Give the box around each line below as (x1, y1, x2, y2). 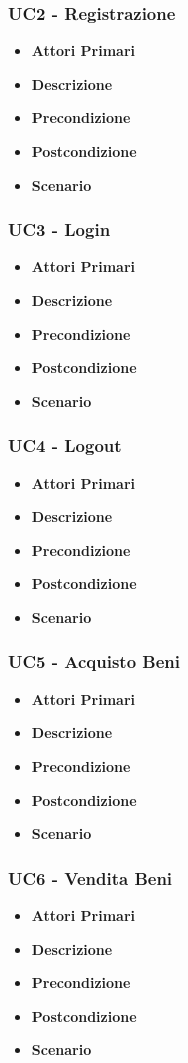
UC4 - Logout (8, 433, 122, 458)
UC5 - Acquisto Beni (8, 649, 181, 674)
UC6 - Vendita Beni (8, 865, 173, 890)
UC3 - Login (8, 217, 111, 242)
